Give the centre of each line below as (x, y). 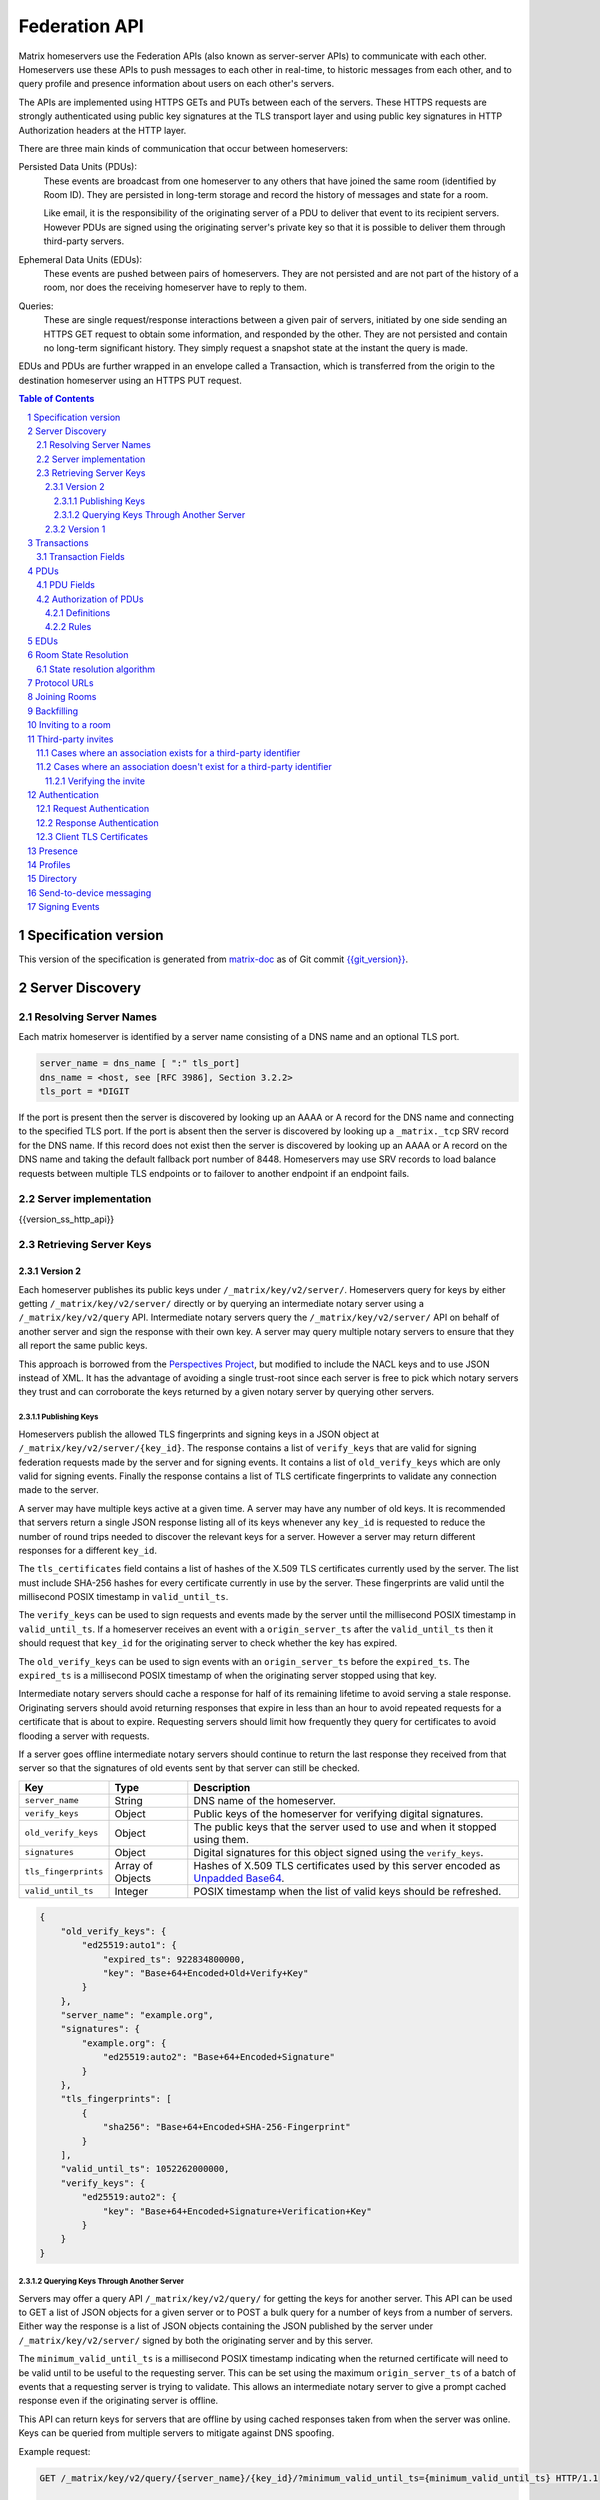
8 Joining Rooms (62, 697)
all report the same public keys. (83, 1346)
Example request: (54, 2451)
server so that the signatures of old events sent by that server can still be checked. (189, 1768)
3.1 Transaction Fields (80, 557)
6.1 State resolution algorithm (96, 669)
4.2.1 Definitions (78, 613)
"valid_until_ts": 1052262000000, (145, 2169)
